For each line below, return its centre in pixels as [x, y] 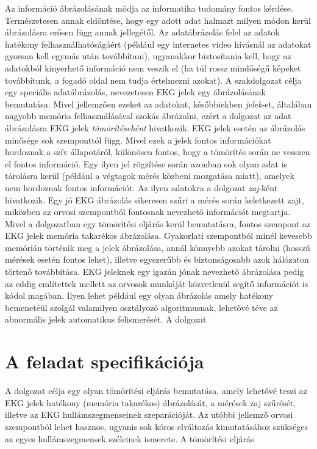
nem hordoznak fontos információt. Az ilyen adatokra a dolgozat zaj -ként [141, 187]
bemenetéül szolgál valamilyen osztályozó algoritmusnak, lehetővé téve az [141, 307]
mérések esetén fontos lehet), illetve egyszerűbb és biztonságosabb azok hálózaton [157, 259]
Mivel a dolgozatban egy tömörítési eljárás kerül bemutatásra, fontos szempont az [158, 223]
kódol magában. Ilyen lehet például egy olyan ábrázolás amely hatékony [139, 295]
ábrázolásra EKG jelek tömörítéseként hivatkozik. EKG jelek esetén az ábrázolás [155, 127]
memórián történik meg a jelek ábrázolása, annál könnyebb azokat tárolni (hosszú [158, 247]
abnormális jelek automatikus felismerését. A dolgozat [106, 319]
